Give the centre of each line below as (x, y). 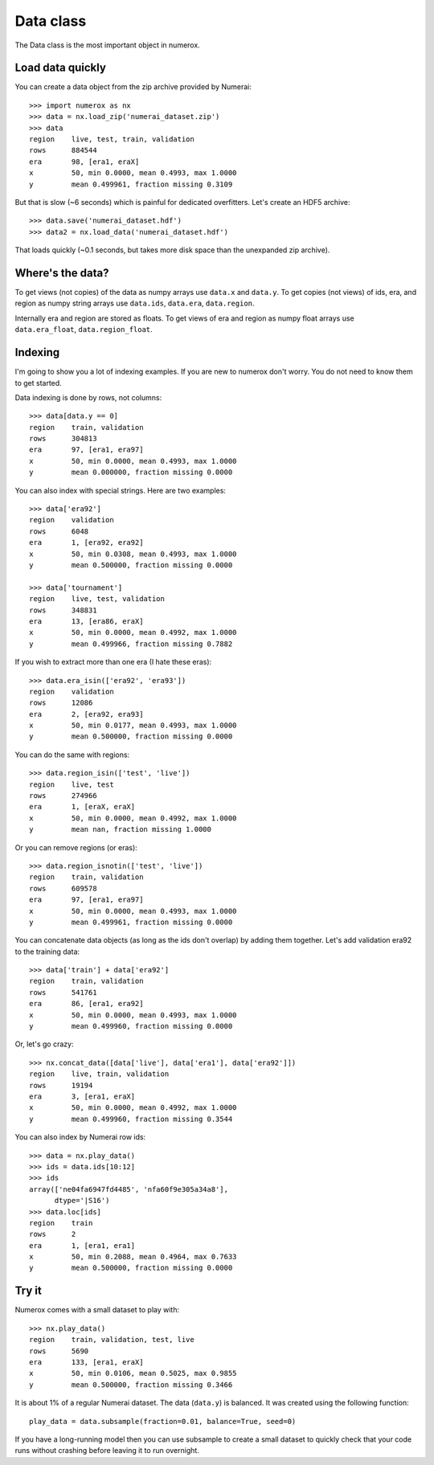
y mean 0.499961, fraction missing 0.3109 (131, 184)
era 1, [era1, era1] (82, 1245)
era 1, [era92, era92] (86, 543)
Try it (28, 1291)
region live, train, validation (99, 1074)
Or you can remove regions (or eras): (76, 847)
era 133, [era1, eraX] (86, 1362)
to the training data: (47, 951)
